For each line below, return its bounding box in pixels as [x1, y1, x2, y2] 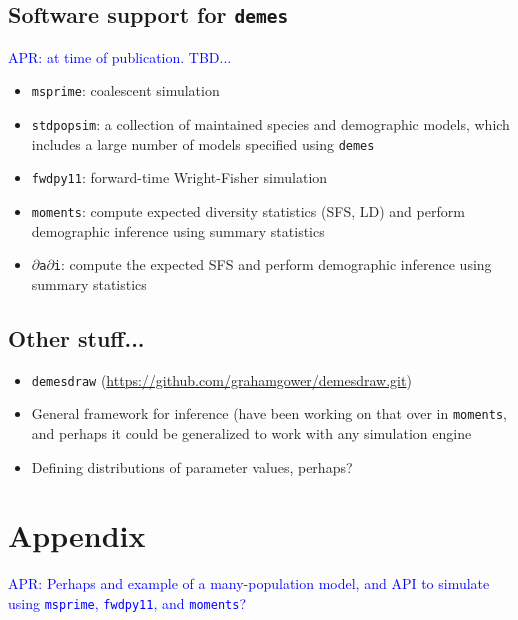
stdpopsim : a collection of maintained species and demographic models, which [31, 114, 510, 135]
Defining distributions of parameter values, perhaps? [31, 456, 353, 477]
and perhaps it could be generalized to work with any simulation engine [31, 423, 472, 444]
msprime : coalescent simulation [31, 80, 220, 101]
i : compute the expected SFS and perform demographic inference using [53, 254, 492, 275]
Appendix [8, 515, 146, 556]
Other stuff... [8, 322, 145, 353]
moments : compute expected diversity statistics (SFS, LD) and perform [31, 201, 465, 221]
